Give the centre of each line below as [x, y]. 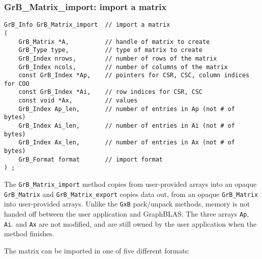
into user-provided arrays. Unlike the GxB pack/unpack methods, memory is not [127, 204]
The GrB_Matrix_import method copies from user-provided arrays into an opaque [130, 184]
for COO [17, 84]
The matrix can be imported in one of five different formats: [97, 250]
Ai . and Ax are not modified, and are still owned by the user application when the [130, 223]
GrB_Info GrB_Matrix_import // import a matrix [87, 25]
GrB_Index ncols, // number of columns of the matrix [123, 67]
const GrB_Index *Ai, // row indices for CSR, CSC [110, 92]
